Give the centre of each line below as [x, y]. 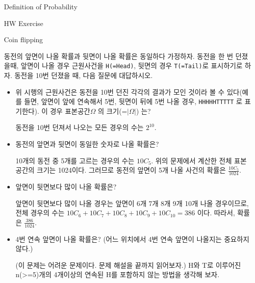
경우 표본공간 [70, 111]
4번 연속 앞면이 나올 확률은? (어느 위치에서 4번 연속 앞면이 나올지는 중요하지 [132, 239]
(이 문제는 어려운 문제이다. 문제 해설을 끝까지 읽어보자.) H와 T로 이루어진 [128, 265]
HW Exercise [24, 23]
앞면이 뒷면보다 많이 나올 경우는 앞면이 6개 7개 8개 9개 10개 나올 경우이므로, [132, 203]
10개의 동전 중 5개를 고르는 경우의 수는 [75, 160]
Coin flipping [24, 39]
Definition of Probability [41, 6]
